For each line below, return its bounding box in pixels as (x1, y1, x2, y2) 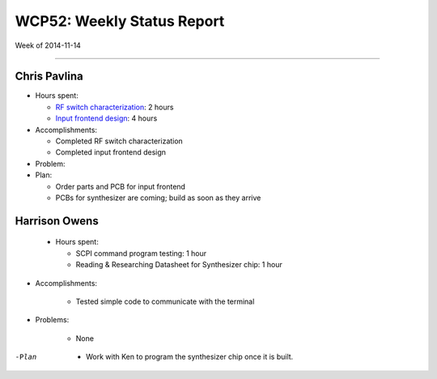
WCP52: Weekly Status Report (15, 12, 225, 30)
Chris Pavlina (15, 70, 84, 83)
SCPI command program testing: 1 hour (75, 248, 206, 258)
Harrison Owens (15, 214, 99, 228)
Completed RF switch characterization (55, 136, 184, 146)
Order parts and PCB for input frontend (55, 181, 186, 191)
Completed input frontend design (55, 147, 166, 157)
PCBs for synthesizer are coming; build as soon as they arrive (55, 193, 261, 202)
